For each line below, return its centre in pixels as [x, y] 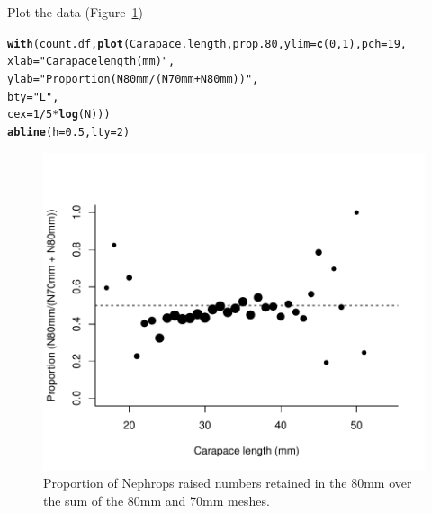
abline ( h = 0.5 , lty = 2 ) [69, 132]
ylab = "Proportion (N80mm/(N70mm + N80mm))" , [133, 79]
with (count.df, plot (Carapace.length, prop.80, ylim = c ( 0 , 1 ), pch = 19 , [207, 44]
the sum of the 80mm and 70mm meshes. [157, 501]
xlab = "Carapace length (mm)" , [91, 62]
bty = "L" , [33, 97]
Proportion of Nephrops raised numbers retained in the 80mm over [228, 483]
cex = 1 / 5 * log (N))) [59, 115]
